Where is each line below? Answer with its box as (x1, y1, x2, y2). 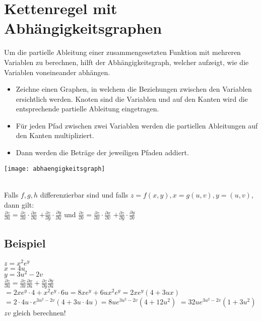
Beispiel (4, 235, 46, 250)
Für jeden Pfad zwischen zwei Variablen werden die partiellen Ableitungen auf (16, 120, 258, 131)
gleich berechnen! (13, 307, 66, 318)
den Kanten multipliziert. (16, 130, 94, 141)
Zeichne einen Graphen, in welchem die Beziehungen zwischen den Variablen (16, 84, 252, 94)
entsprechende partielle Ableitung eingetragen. (16, 103, 159, 114)
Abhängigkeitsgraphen (4, 18, 162, 38)
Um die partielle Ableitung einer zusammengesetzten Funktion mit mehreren (4, 47, 241, 57)
